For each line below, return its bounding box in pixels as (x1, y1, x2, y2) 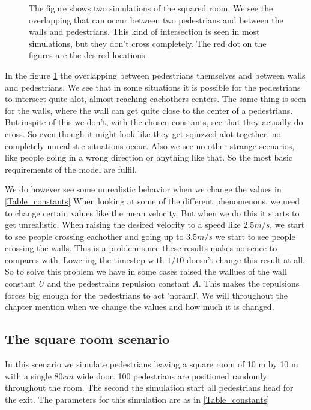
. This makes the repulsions (198, 277, 300, 290)
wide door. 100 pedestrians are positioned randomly (76, 369, 267, 382)
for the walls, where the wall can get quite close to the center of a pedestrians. (5, 104, 293, 116)
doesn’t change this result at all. (186, 253, 306, 266)
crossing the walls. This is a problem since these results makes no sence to (5, 242, 277, 254)
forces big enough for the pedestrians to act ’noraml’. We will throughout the (5, 288, 288, 301)
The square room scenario (5, 330, 169, 348)
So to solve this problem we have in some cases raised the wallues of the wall (5, 265, 287, 278)
